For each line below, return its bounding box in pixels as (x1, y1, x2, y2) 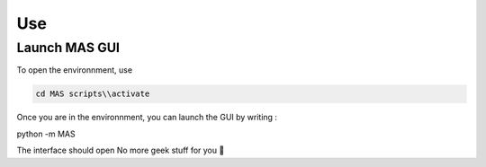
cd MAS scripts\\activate (35, 89, 150, 99)
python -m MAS (16, 128, 76, 139)
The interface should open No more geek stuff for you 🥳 (16, 145, 225, 156)
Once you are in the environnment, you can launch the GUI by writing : (16, 112, 278, 123)
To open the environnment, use (16, 65, 133, 75)
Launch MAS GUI (16, 40, 121, 56)
